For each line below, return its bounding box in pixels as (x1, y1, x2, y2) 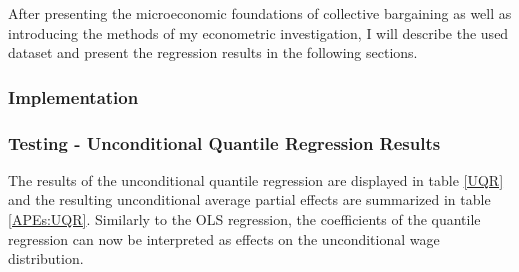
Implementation (8, 84, 139, 109)
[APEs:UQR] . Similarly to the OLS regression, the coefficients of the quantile (8, 209, 481, 230)
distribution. (8, 248, 84, 269)
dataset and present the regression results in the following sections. (8, 42, 418, 63)
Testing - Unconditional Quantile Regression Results (8, 130, 441, 155)
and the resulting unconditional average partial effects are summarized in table (8, 189, 491, 210)
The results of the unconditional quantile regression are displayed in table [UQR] (8, 169, 504, 190)
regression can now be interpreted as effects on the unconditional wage (8, 228, 440, 249)
